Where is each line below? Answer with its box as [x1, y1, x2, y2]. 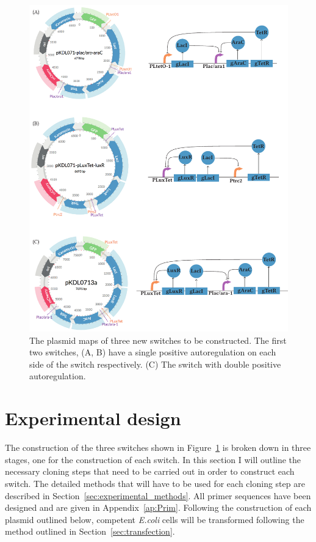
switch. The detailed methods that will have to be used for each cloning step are [5, 477, 305, 489]
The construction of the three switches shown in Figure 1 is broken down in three [5, 441, 311, 454]
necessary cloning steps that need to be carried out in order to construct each [5, 465, 295, 478]
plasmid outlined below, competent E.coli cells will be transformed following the [5, 513, 304, 525]
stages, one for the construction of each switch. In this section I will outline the [5, 453, 301, 466]
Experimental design [5, 406, 181, 431]
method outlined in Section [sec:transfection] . [5, 525, 175, 538]
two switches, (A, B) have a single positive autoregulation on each [29, 346, 276, 358]
